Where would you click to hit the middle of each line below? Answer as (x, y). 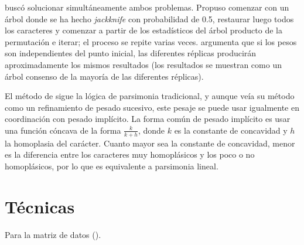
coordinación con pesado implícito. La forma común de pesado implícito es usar (148, 119)
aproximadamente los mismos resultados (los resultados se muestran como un (143, 64)
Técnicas (40, 206)
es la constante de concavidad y (231, 130)
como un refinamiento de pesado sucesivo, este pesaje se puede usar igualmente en (152, 107)
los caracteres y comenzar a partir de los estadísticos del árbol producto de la (144, 30)
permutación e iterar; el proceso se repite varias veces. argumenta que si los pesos (151, 41)
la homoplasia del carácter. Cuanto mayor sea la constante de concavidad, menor (150, 143)
